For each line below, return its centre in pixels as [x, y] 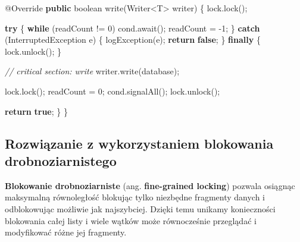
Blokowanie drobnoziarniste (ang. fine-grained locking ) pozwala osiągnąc [150, 185]
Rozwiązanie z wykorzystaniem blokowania [139, 143]
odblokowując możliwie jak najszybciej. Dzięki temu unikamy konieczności [140, 208]
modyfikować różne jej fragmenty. [66, 232]
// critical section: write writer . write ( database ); [92, 71]
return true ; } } [36, 111]
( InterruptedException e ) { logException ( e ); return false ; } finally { [133, 40]
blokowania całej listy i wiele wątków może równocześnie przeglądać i [131, 220]
